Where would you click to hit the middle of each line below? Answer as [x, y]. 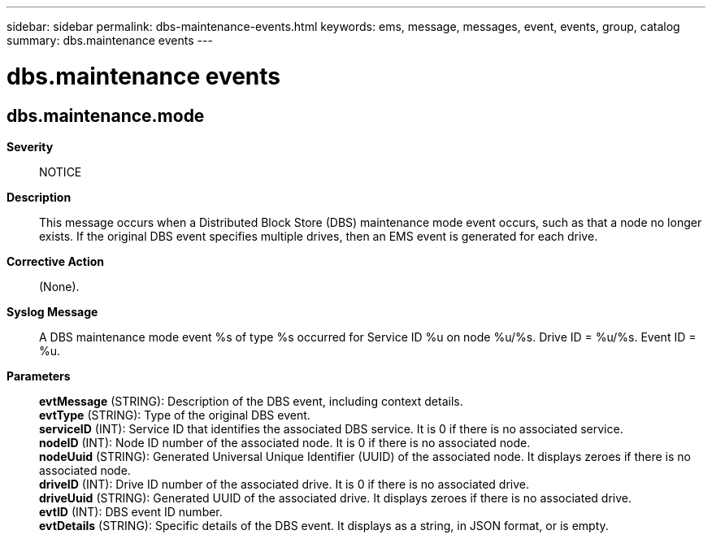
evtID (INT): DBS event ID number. [131, 511]
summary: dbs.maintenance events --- [110, 40]
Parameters [39, 376]
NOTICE [61, 172]
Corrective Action [55, 261]
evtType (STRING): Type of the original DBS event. [175, 415]
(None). [59, 286]
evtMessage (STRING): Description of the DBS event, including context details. [251, 401]
